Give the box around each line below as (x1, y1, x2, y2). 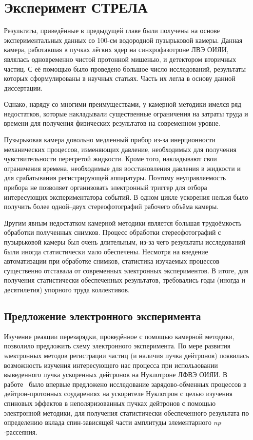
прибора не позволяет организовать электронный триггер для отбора (4, 182, 207, 192)
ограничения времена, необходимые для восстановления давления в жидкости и (4, 163, 241, 173)
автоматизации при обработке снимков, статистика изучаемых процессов (4, 256, 219, 266)
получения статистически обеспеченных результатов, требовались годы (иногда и (4, 275, 245, 285)
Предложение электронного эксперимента (4, 308, 201, 323)
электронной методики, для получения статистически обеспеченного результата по (4, 407, 249, 418)
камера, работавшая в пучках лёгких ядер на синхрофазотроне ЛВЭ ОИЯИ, (4, 44, 229, 55)
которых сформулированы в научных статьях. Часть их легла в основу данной (4, 73, 235, 83)
